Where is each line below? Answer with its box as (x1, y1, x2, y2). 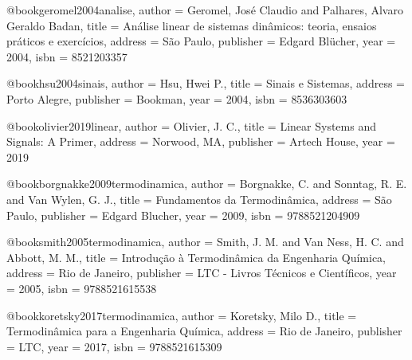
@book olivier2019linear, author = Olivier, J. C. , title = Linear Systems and (6, 117, 376, 134)
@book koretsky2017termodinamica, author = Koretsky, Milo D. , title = (6, 307, 357, 323)
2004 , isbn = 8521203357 (6, 48, 128, 65)
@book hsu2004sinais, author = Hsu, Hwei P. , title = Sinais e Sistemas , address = (6, 75, 405, 92)
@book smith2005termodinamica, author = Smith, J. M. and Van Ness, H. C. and (6, 233, 404, 250)
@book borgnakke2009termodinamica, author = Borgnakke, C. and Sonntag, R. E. (6, 175, 407, 192)
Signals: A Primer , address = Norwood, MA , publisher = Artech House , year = (6, 133, 395, 150)
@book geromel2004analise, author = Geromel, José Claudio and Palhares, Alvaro (6, 2, 403, 18)
